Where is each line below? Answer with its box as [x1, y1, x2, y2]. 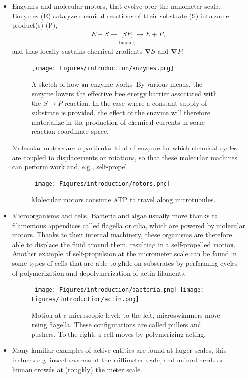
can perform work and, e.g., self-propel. [12, 162, 129, 172]
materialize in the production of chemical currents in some [31, 116, 205, 127]
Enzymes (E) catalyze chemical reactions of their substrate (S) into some [12, 10, 229, 20]
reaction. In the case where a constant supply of [64, 98, 207, 108]
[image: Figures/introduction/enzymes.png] [31, 65, 174, 72]
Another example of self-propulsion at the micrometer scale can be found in [12, 248, 237, 259]
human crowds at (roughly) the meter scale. [12, 364, 142, 374]
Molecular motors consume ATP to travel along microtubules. [31, 194, 216, 204]
